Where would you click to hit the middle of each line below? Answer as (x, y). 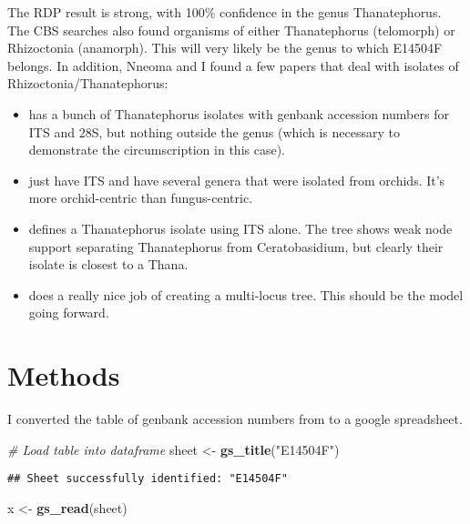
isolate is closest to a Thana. (108, 264)
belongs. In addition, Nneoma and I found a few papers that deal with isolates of (233, 65)
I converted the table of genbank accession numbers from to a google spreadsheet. (235, 419)
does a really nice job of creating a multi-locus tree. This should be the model (246, 294)
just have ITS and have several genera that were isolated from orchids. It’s (237, 180)
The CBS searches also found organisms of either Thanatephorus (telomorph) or (231, 30)
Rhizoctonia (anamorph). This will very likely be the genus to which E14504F (225, 48)
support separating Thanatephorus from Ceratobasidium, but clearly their (236, 246)
